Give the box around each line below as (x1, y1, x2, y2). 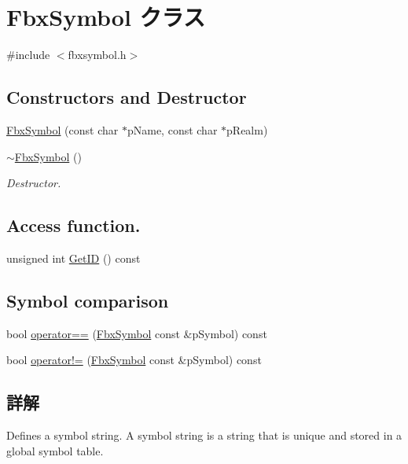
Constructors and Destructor (6, 85, 247, 109)
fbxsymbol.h (68, 46, 127, 63)
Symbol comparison (6, 288, 169, 312)
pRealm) (226, 121, 268, 138)
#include (6, 46, 50, 63)
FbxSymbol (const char (6, 121, 119, 138)
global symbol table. (6, 442, 104, 458)
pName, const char (127, 121, 218, 138)
